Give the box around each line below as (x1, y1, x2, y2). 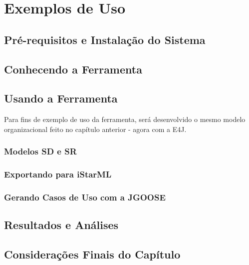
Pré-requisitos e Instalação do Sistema (4, 31, 206, 47)
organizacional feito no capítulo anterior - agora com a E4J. (4, 123, 187, 134)
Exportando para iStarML (4, 168, 112, 180)
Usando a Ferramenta (4, 90, 118, 106)
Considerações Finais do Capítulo (4, 246, 181, 262)
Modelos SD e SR (4, 145, 77, 157)
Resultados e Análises (4, 217, 119, 232)
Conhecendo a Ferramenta (4, 61, 142, 76)
